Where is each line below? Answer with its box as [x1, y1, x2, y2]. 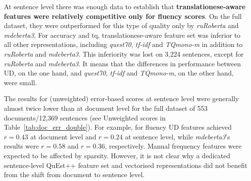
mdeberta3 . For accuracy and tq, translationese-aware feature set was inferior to [4, 30, 240, 40]
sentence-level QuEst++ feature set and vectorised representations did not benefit [4, 160, 248, 170]
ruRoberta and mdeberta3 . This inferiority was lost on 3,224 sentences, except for [4, 48, 244, 59]
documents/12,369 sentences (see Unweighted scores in [4, 112, 166, 122]
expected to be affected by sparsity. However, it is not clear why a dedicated [4, 150, 230, 160]
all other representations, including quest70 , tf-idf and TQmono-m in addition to [4, 39, 243, 49]
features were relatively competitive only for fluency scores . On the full [4, 11, 242, 21]
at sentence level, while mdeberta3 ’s [125, 131, 230, 141]
